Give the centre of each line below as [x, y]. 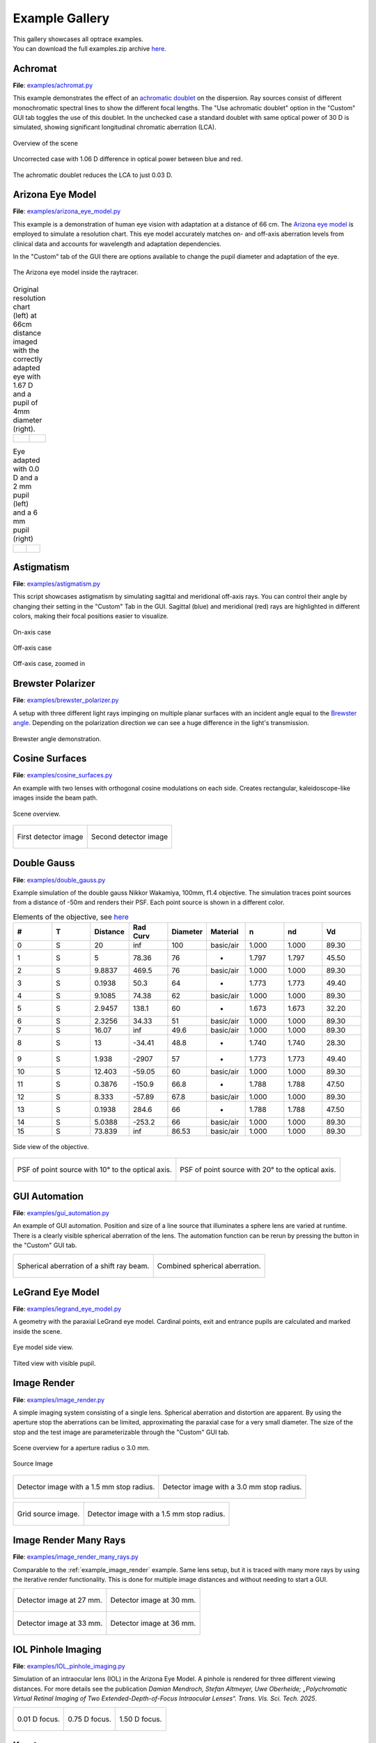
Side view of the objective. [51, 1147]
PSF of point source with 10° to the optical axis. [94, 1170]
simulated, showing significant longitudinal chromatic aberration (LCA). [115, 127]
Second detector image [130, 837]
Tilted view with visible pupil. [54, 1363]
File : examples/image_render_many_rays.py [76, 1557]
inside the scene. [38, 1331]
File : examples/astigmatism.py [57, 584]
